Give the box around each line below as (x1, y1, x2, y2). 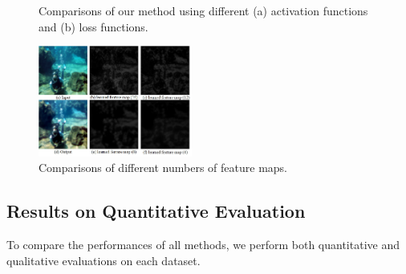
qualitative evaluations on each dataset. (6, 252, 201, 268)
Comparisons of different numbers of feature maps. (39, 159, 288, 176)
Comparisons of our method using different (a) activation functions (39, 2, 368, 18)
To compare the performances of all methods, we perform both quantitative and (6, 236, 400, 253)
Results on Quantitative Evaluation (6, 198, 306, 223)
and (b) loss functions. (39, 18, 148, 35)
